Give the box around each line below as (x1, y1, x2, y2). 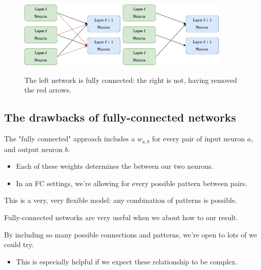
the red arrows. (24, 84, 72, 95)
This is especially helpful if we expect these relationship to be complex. (16, 256, 238, 266)
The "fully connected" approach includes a (4, 133, 135, 144)
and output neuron (4, 143, 63, 154)
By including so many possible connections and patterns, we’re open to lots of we (4, 229, 257, 239)
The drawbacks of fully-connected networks (4, 109, 236, 125)
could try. (4, 239, 34, 250)
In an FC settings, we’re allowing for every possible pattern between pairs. (16, 177, 248, 188)
